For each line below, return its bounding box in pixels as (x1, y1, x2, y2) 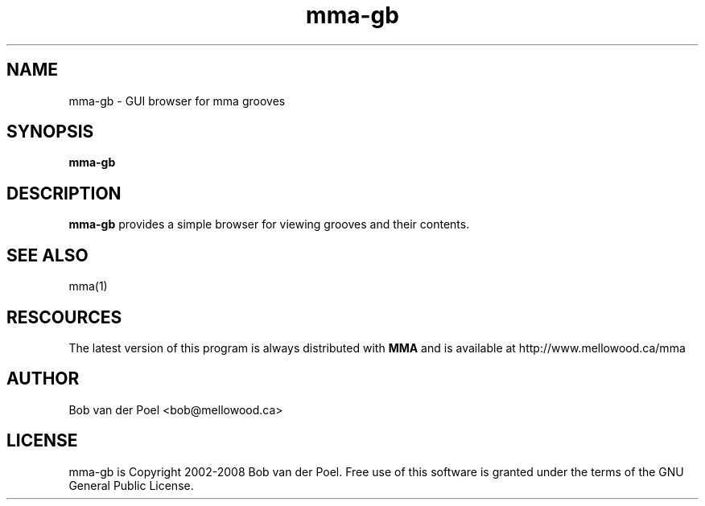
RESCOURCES (6, 306, 122, 327)
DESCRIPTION (6, 183, 122, 204)
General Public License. (68, 478, 194, 492)
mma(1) (68, 279, 108, 294)
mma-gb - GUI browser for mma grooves (68, 93, 286, 108)
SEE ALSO (6, 245, 89, 265)
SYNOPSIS (6, 121, 94, 142)
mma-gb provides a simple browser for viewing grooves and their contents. (68, 217, 470, 232)
